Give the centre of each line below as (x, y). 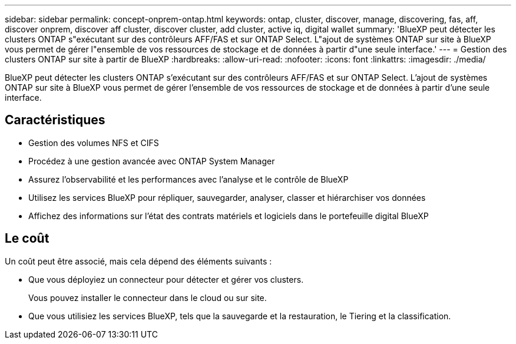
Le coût (27, 239)
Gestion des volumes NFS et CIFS (94, 143)
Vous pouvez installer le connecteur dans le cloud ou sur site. (148, 297)
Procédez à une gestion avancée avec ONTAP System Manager (152, 161)
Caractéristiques (55, 120)
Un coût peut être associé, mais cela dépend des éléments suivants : (138, 261)
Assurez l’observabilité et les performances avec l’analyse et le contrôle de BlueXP (188, 179)
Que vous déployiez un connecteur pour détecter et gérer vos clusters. (166, 279)
